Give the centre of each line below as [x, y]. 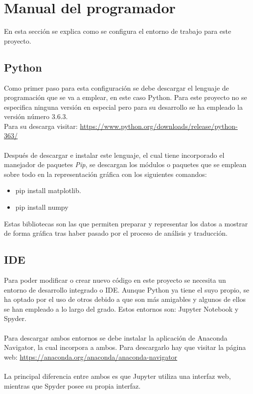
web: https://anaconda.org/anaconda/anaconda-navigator [91, 357]
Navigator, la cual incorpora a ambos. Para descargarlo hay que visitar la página [125, 347]
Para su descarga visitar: [41, 126]
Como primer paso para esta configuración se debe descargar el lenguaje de [116, 87]
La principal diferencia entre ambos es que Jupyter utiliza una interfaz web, [117, 376]
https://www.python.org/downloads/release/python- [159, 126]
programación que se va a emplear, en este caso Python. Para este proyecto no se [126, 97]
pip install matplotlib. [48, 190]
